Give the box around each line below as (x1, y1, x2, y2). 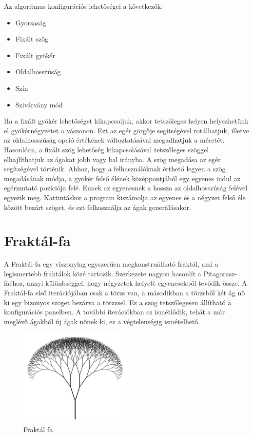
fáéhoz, (4, 278, 25, 288)
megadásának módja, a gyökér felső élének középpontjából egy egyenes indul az (4, 173, 240, 183)
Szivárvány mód (15, 99, 63, 109)
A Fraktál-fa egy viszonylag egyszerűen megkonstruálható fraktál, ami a (4, 259, 219, 269)
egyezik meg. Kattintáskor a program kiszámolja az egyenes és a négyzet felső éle (4, 192, 246, 202)
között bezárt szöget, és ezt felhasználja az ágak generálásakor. (4, 202, 191, 212)
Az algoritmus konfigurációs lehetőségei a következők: (4, 1, 163, 11)
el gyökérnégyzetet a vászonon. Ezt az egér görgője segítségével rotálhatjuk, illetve (4, 125, 249, 135)
